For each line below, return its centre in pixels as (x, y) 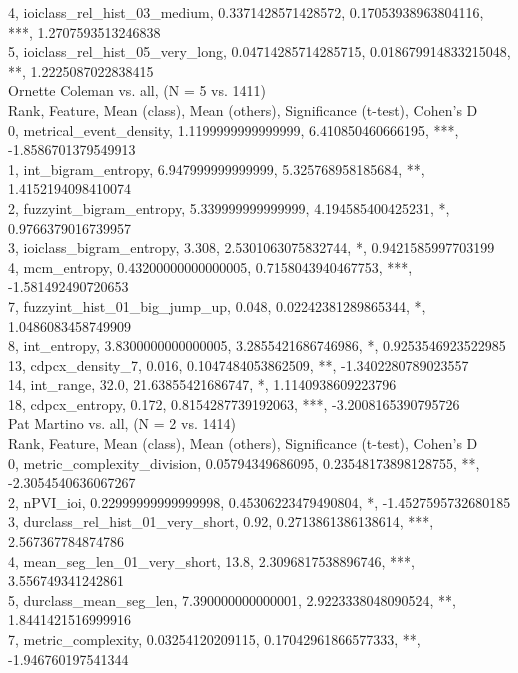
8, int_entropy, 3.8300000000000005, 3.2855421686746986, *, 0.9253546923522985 (257, 345)
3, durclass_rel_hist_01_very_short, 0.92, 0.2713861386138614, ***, (221, 521)
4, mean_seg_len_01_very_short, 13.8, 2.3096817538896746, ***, (212, 560)
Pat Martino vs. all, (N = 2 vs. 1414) (122, 423)
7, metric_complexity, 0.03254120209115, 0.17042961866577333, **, (214, 639)
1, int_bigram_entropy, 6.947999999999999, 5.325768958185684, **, (216, 168)
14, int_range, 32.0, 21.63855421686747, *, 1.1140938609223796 (202, 384)
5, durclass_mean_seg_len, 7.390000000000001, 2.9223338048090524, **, (232, 599)
